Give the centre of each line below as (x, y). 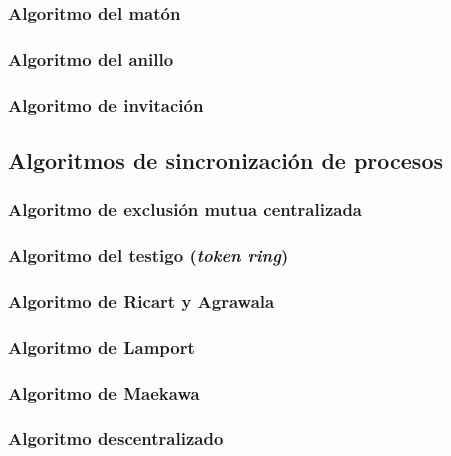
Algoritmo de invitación (106, 104)
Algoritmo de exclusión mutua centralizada (185, 209)
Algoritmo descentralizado (116, 438)
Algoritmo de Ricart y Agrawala (141, 300)
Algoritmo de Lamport (101, 346)
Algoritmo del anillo (91, 58)
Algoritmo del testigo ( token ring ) (148, 255)
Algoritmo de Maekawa (104, 392)
